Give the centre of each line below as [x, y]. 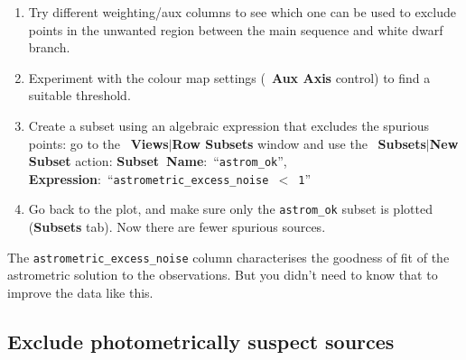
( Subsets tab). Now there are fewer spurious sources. [177, 227]
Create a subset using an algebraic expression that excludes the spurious [229, 125]
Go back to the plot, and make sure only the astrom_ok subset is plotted [230, 209]
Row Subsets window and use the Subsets [299, 143]
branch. [49, 47]
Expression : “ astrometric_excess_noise [149, 178]
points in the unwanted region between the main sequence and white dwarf [236, 29]
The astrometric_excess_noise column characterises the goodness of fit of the [228, 257]
